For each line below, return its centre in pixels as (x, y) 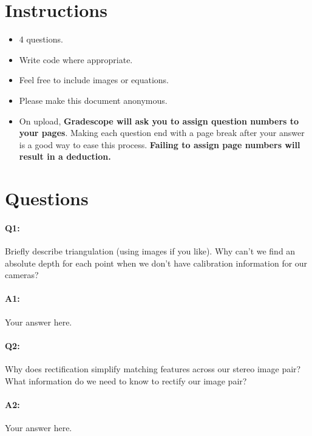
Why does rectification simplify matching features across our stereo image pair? (153, 369)
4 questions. (41, 39)
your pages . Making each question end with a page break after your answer (162, 133)
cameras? (22, 275)
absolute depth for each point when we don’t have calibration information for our (156, 263)
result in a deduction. (65, 156)
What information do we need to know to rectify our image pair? (126, 380)
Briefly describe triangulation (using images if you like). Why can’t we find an (150, 251)
